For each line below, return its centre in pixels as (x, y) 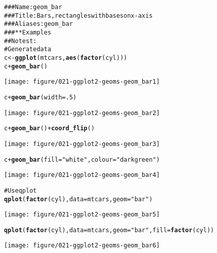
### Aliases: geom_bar (39, 24)
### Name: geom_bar (33, 7)
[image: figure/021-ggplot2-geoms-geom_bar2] (82, 113)
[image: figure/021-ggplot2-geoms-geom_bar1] (82, 82)
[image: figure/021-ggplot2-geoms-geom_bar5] (82, 215)
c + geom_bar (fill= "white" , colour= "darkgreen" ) (82, 159)
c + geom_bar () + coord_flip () (50, 129)
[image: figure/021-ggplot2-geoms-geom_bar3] (82, 144)
